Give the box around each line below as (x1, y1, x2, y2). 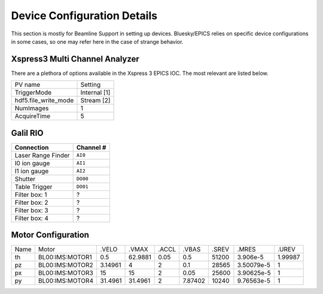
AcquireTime (14, 112, 51, 120)
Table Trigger (14, 183, 53, 191)
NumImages (14, 104, 49, 113)
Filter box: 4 (14, 214, 49, 222)
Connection (14, 143, 49, 151)
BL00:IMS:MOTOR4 (38, 277, 94, 285)
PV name (14, 81, 41, 89)
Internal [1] (80, 89, 111, 97)
